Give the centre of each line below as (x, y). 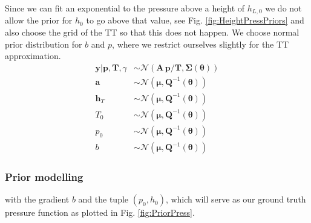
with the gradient (37, 199)
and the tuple (103, 199)
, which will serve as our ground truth (236, 199)
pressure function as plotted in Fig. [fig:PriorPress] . (100, 212)
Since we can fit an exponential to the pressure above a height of (125, 8)
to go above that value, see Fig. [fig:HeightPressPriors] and (195, 20)
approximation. (33, 56)
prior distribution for (44, 44)
